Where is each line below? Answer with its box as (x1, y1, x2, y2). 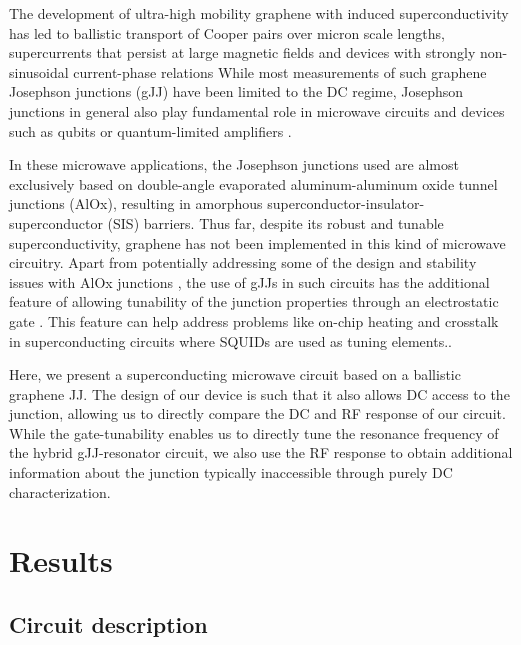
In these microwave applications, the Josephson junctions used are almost (9, 154, 459, 175)
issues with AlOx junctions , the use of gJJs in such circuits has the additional (9, 271, 490, 292)
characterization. (9, 481, 111, 502)
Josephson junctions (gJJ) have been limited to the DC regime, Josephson (9, 81, 464, 102)
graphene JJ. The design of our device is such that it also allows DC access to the (9, 383, 510, 404)
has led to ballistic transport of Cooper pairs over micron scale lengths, (9, 22, 445, 43)
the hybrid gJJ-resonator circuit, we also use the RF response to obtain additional (9, 442, 513, 463)
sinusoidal (9, 61, 69, 82)
